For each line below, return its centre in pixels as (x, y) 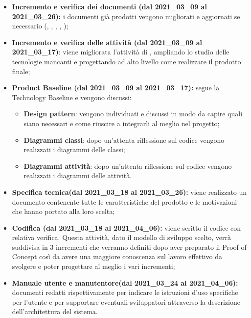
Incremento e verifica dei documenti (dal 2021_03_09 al (109, 6)
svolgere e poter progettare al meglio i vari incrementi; (93, 266)
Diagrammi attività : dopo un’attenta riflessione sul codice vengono (128, 166)
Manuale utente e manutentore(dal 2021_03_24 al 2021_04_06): (125, 282)
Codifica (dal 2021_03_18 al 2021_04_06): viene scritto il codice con (126, 227)
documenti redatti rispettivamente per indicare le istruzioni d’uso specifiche (125, 292)
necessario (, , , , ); (40, 26)
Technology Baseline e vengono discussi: (72, 97)
